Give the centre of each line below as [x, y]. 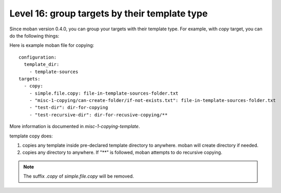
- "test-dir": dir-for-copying [69, 108]
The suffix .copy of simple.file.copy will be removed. [79, 176]
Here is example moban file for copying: [52, 45]
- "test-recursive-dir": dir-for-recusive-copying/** [98, 115]
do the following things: [34, 36]
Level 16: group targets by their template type [109, 13]
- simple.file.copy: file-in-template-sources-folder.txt [104, 93]
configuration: [38, 57]
